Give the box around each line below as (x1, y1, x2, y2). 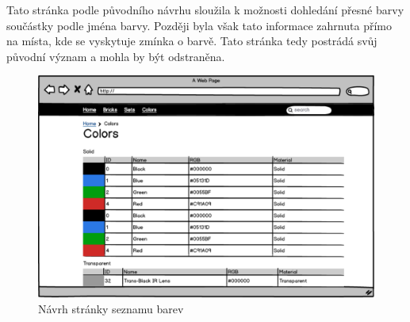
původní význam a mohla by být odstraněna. (6, 48, 225, 64)
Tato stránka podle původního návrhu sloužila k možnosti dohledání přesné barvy (6, 2, 404, 17)
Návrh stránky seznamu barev (38, 300, 184, 316)
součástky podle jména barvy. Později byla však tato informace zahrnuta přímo (6, 17, 392, 33)
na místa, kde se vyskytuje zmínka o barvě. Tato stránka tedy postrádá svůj (6, 33, 377, 49)
